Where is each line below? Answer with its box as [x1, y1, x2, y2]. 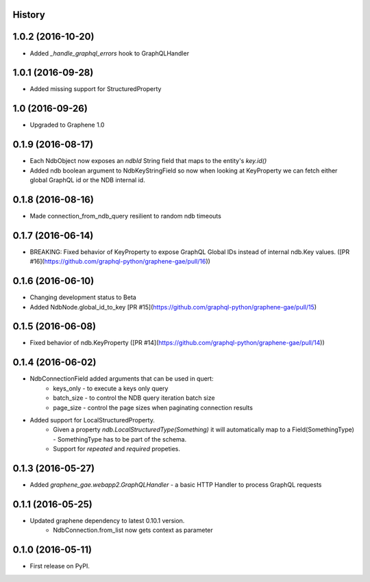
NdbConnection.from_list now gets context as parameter [53, 526, 214, 534]
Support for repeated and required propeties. [53, 445, 181, 453]
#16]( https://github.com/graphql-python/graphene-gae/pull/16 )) [29, 257, 210, 266]
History [12, 9, 46, 21]
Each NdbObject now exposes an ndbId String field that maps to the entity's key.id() [29, 157, 267, 165]
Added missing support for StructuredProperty [29, 85, 162, 93]
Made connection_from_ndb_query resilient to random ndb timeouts [29, 212, 222, 220]
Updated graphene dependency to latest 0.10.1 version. [29, 516, 185, 524]
